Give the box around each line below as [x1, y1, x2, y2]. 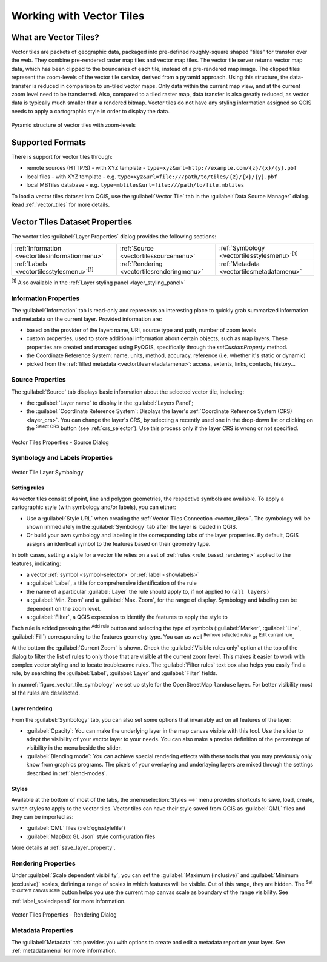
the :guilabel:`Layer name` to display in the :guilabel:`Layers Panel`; [26, 399, 194, 406]
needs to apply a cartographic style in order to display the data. [11, 107, 170, 115]
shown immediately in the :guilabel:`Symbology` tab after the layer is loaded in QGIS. [26, 523, 237, 531]
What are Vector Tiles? [11, 32, 100, 42]
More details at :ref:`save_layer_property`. [11, 844, 116, 852]
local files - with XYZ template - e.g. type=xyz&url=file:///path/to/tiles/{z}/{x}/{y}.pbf [26, 173, 278, 180]
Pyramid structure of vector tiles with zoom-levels [11, 121, 136, 129]
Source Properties [11, 375, 66, 384]
